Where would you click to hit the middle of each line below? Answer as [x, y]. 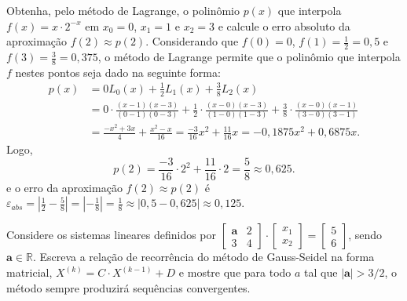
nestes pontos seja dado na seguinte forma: [118, 72]
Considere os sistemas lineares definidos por [112, 235]
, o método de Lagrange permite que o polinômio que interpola [249, 57]
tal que [321, 272]
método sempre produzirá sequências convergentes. [128, 287]
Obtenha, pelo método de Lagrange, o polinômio [123, 10]
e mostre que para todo [235, 272]
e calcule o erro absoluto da [284, 25]
